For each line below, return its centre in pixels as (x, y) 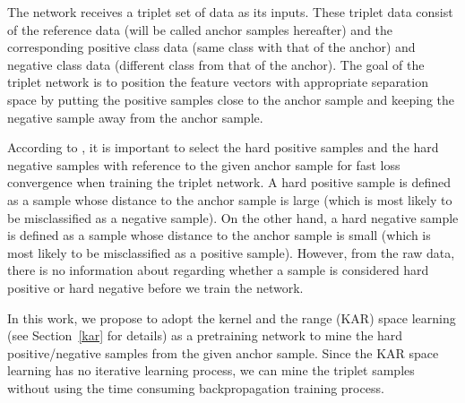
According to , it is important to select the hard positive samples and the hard (223, 147)
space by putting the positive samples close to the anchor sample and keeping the (231, 99)
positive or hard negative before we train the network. (155, 287)
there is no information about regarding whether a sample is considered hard (218, 270)
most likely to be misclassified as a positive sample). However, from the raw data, (231, 252)
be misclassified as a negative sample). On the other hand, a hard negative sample (233, 217)
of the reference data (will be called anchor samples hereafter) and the (200, 29)
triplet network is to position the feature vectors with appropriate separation (218, 82)
